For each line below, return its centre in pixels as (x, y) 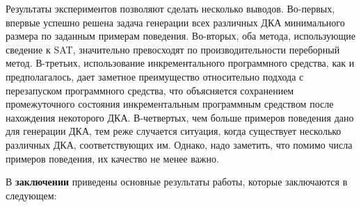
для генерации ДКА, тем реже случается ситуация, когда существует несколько (174, 131)
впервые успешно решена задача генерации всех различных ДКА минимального (175, 22)
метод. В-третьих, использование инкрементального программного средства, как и (180, 63)
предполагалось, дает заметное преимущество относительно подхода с (155, 76)
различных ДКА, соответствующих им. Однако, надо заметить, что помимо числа (179, 144)
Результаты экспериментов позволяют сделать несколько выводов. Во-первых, (170, 8)
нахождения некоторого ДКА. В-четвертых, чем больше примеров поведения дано (180, 117)
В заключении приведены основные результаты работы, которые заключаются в (177, 182)
